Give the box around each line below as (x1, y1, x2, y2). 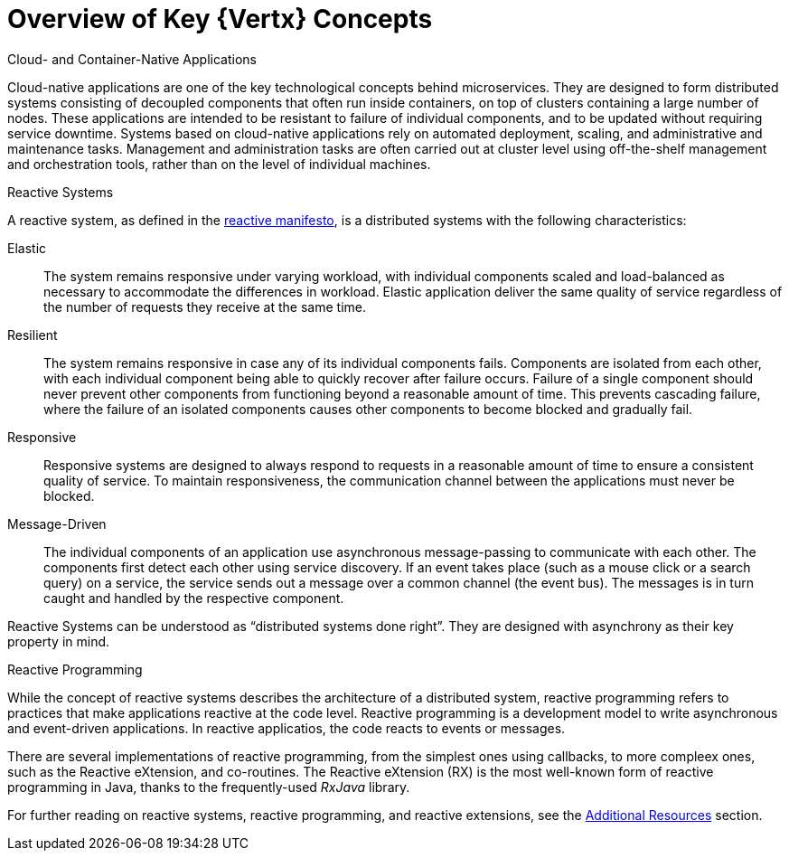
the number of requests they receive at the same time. (43, 298, 366, 315)
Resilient (7, 326, 58, 343)
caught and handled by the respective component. (43, 589, 344, 606)
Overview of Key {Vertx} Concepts (7, 4, 433, 34)
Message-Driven (7, 515, 107, 532)
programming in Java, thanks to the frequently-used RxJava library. (7, 778, 410, 795)
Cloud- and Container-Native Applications (7, 51, 257, 67)
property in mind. (7, 633, 110, 649)
